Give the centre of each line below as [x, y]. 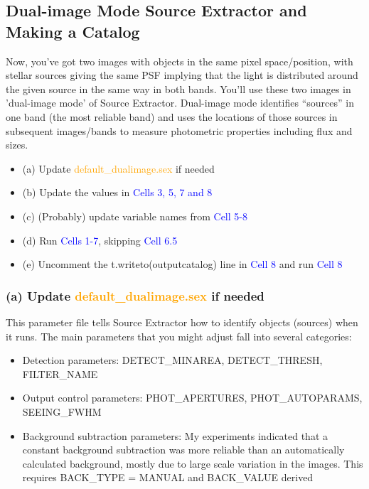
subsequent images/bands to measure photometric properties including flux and [179, 130]
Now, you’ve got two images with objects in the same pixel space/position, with [180, 61]
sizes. [17, 145]
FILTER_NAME [60, 374]
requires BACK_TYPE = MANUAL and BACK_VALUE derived [168, 477]
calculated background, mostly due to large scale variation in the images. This [193, 463]
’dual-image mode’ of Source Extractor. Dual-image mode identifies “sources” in [180, 103]
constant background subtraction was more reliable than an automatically [183, 450]
